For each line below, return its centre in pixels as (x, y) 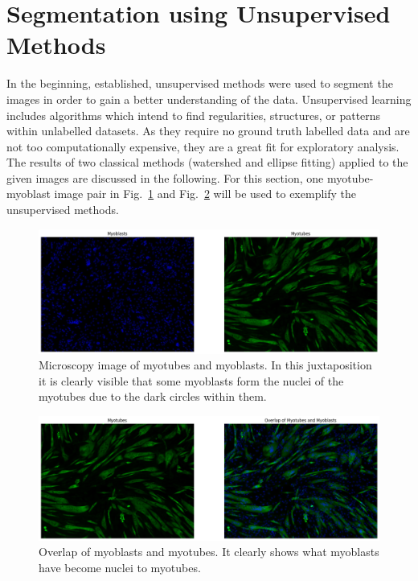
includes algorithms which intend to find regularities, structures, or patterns (194, 115)
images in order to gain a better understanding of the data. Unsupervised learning (209, 99)
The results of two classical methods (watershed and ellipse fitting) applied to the (207, 162)
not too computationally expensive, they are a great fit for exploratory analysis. (203, 146)
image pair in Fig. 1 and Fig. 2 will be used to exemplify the (205, 194)
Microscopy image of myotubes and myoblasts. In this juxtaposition (205, 365)
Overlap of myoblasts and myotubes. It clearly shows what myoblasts (209, 552)
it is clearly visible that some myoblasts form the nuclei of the (191, 380)
